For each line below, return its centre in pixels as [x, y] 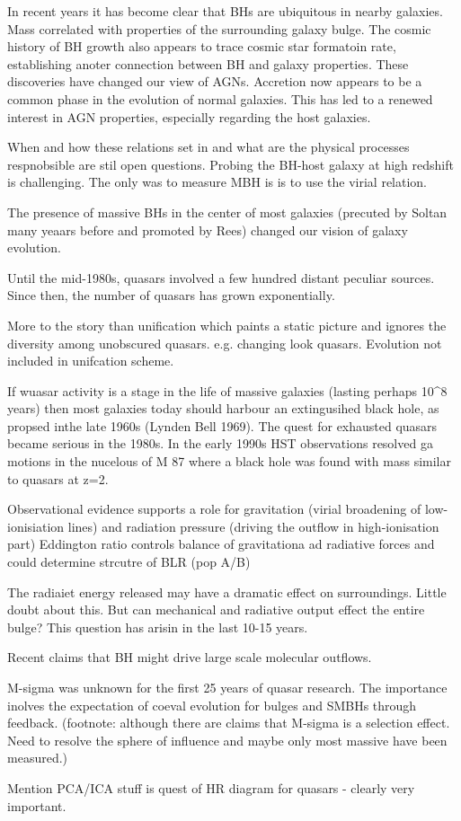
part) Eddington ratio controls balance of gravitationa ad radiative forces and [221, 544]
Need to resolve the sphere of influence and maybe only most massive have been [227, 740]
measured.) [38, 758]
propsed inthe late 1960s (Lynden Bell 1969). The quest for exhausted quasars [222, 425]
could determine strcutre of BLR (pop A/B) [129, 562]
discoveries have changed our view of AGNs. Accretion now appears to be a [215, 81]
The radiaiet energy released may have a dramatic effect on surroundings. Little [227, 591]
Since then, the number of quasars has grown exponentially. [171, 295]
